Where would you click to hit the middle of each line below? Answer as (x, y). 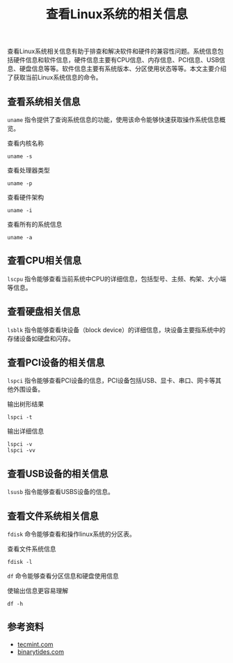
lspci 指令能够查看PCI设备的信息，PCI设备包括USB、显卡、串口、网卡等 (111, 380)
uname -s (20, 156)
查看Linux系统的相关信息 (117, 14)
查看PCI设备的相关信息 (56, 363)
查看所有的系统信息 (35, 224)
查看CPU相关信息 (45, 261)
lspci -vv (22, 451)
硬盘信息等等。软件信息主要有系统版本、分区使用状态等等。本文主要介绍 (123, 69)
